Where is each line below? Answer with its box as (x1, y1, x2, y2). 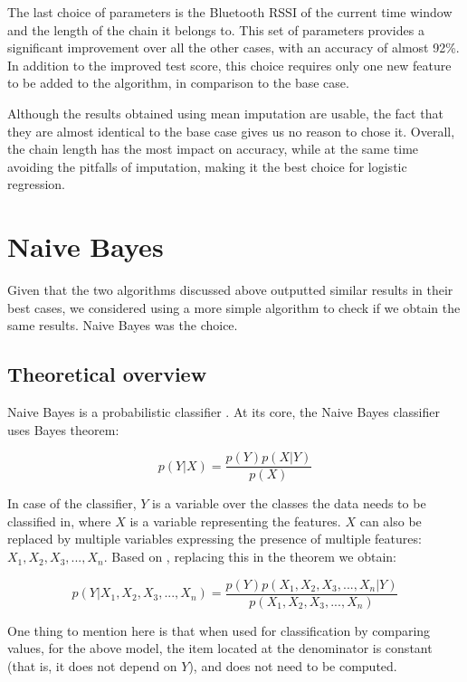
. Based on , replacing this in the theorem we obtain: (103, 547, 396, 566)
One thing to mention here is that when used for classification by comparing (7, 620, 431, 639)
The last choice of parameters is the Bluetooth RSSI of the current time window (7, 3, 453, 21)
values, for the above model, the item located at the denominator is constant (7, 639, 433, 658)
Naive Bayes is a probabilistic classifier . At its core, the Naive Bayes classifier (7, 403, 440, 422)
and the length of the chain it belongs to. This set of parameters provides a (7, 20, 424, 39)
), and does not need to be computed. (188, 656, 397, 675)
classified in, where (7, 511, 111, 530)
